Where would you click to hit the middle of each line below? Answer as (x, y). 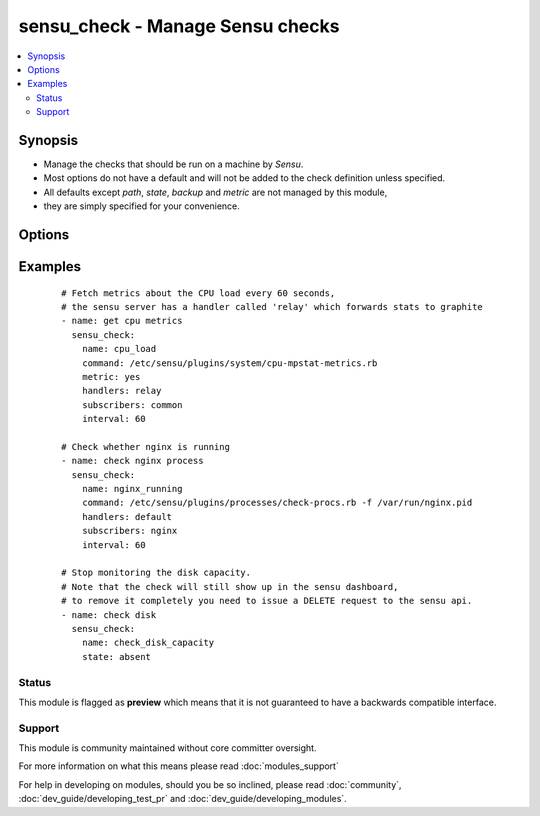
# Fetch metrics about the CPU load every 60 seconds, (198, 293)
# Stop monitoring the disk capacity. (156, 573)
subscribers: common (132, 404)
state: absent (116, 656)
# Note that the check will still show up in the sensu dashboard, (230, 586)
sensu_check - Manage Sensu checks (179, 26)
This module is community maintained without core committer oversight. (167, 748)
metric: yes (111, 376)
